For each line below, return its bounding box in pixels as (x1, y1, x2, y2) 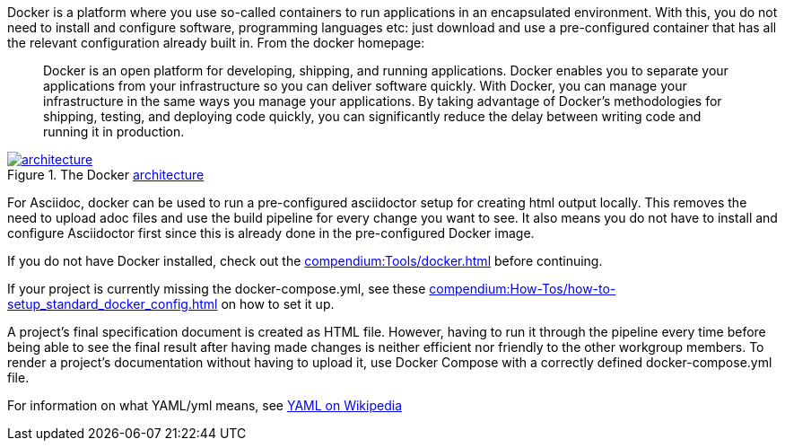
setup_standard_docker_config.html (7, 296, 218, 312)
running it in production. (43, 124, 185, 139)
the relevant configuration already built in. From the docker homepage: (7, 35, 425, 50)
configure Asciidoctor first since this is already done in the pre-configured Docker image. (7, 225, 535, 241)
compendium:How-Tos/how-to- (429, 281, 616, 296)
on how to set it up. (221, 296, 335, 312)
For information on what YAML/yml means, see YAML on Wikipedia (7, 398, 403, 413)
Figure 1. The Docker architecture (7, 167, 205, 182)
